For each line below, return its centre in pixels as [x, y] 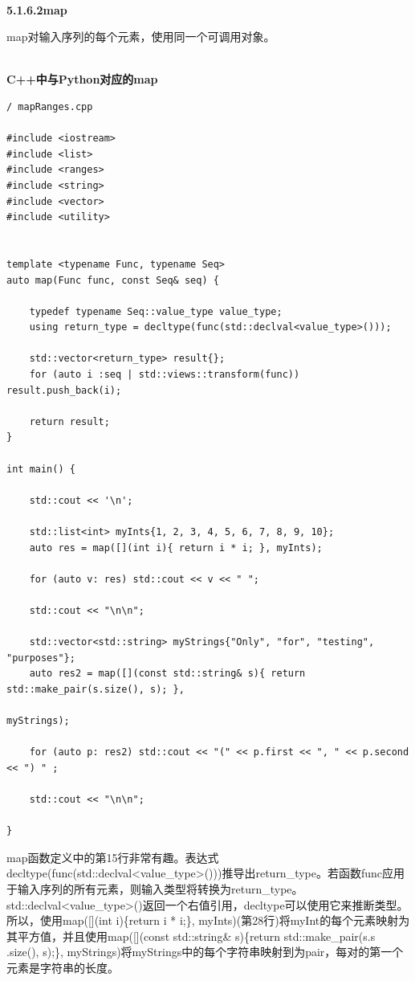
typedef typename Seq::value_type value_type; [156, 311]
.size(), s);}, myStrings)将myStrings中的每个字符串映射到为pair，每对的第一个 [205, 952]
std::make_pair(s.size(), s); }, [96, 689]
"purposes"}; [41, 658]
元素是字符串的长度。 [63, 968]
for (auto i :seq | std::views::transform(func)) [165, 375]
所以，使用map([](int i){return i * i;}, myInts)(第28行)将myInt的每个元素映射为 [208, 920]
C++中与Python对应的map [82, 79]
